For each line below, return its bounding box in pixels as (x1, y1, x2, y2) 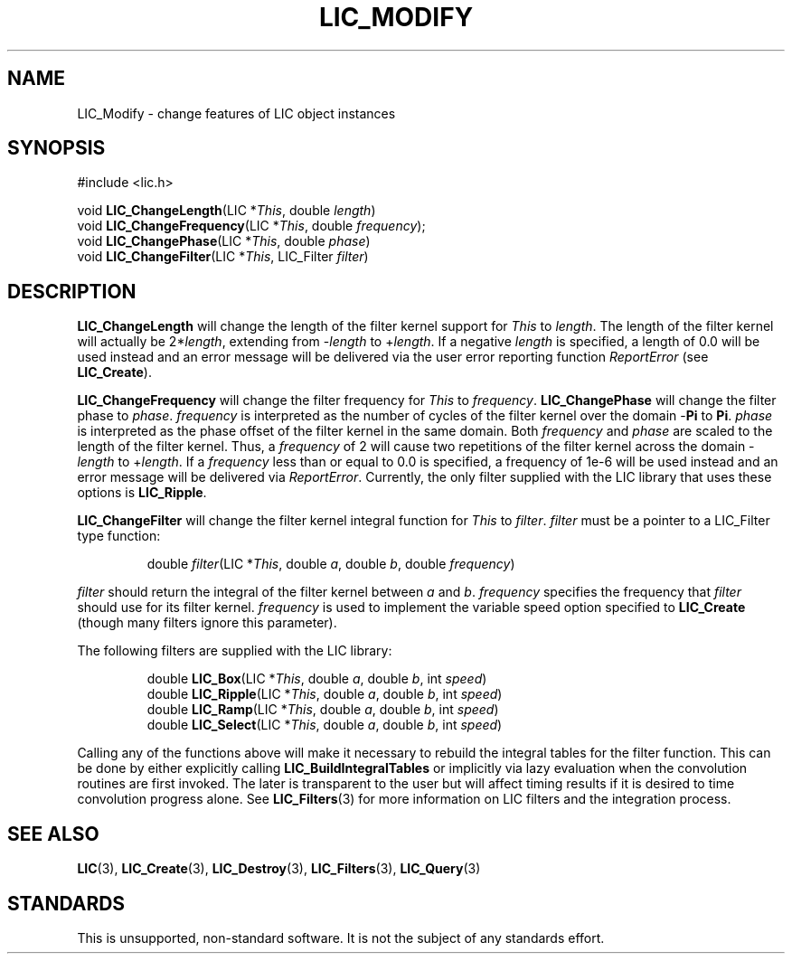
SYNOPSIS (7, 137, 106, 160)
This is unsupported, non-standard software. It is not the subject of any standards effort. (77, 929, 605, 946)
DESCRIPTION (7, 279, 137, 303)
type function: (77, 528, 161, 544)
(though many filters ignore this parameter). (77, 615, 337, 631)
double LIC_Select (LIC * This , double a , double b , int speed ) (146, 717, 503, 733)
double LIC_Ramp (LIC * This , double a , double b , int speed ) (146, 702, 499, 718)
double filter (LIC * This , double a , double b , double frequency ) (146, 556, 515, 572)
